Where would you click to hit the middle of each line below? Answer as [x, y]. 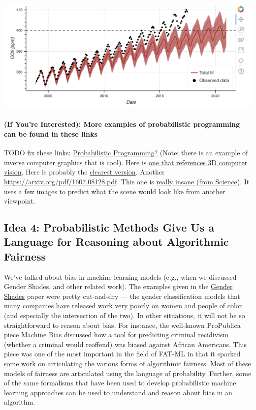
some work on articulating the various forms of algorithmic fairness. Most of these [128, 364]
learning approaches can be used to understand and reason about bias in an [118, 392]
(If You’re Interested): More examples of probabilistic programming [122, 124]
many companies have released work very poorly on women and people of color [123, 306]
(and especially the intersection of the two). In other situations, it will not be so [125, 315]
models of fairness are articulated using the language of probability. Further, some [128, 373]
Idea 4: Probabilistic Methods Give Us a [109, 227]
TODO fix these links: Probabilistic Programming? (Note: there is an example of [126, 153]
